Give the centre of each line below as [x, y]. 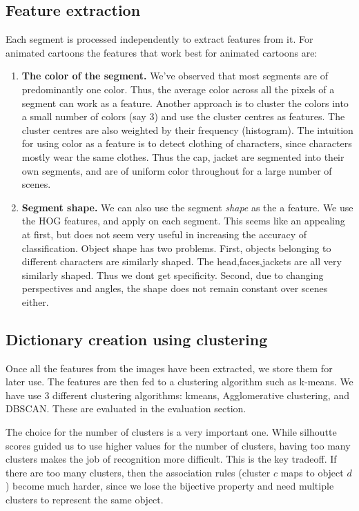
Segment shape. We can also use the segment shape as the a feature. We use [187, 207]
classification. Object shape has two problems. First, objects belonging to [176, 248]
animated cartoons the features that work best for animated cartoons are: [162, 52]
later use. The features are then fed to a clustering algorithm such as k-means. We [179, 382]
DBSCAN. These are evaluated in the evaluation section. [126, 408]
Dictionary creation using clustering [137, 339]
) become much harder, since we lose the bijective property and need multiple [170, 486]
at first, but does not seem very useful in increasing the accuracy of [164, 234]
